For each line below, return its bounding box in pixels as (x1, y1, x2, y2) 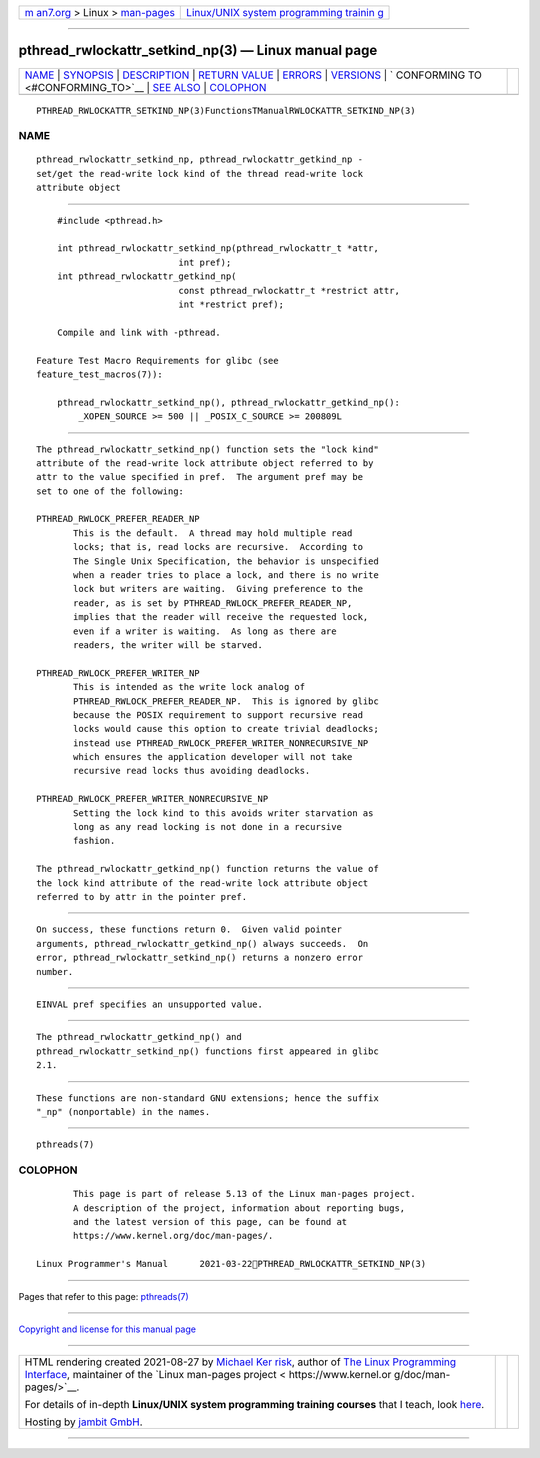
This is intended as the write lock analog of (73, 681, 305, 693)
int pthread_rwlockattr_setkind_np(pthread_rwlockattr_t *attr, (56, 243, 379, 254)
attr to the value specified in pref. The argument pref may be (36, 471, 364, 483)
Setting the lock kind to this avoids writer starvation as (73, 807, 374, 819)
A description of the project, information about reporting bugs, (73, 1202, 406, 1214)
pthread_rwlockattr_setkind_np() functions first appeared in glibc (36, 1045, 379, 1057)
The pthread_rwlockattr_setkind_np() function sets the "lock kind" (36, 443, 379, 455)
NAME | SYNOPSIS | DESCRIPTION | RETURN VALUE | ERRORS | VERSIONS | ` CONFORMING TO (24, 68, 482, 82)
